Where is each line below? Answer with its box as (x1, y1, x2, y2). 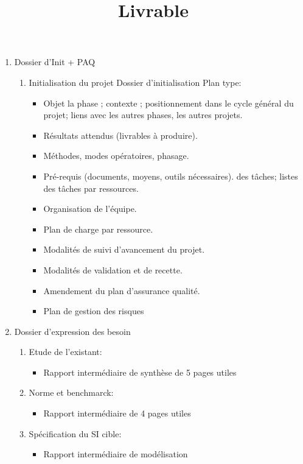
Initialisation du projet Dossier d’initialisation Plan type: (29, 76, 242, 88)
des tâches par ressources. (43, 181, 139, 194)
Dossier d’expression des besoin (14, 325, 131, 337)
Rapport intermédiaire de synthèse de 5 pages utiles (43, 365, 237, 378)
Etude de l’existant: (29, 345, 102, 358)
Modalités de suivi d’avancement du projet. (43, 243, 205, 256)
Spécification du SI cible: (29, 427, 122, 440)
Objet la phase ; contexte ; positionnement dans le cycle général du (43, 96, 294, 109)
